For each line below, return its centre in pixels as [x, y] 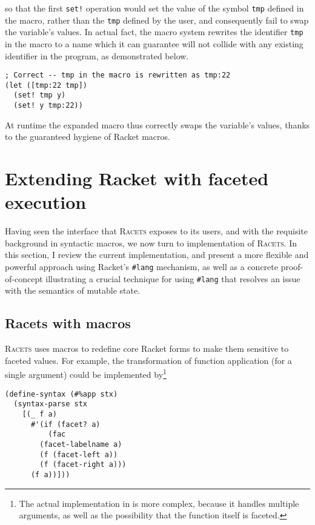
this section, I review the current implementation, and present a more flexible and [157, 255]
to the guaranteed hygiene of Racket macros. [88, 137]
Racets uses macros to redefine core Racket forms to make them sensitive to [147, 348]
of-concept [24, 278]
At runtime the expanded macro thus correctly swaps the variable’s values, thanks [157, 124]
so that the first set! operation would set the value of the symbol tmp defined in [154, 8]
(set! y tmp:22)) [48, 106]
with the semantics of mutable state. [73, 290]
